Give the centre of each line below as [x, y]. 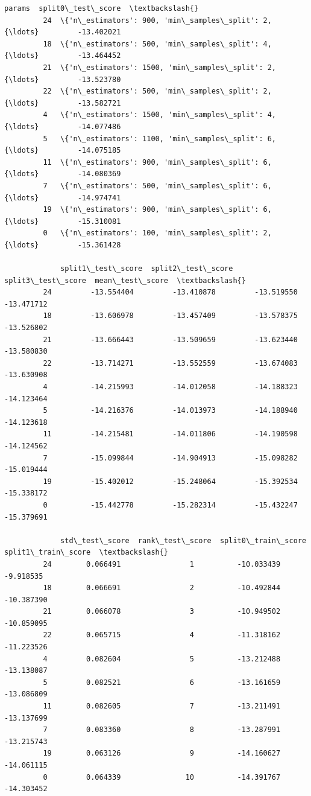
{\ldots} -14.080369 [63, 174]
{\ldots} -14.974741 [63, 198]
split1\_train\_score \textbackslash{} [86, 552]
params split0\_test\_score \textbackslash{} [102, 8]
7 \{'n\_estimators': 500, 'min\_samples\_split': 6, [157, 186]
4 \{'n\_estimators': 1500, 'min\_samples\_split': [153, 115]
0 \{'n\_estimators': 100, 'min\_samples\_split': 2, [157, 233]
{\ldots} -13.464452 [63, 56]
